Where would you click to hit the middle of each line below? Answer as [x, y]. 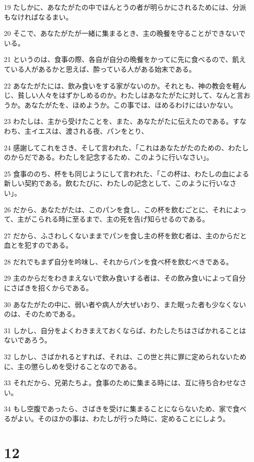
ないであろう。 [28, 340]
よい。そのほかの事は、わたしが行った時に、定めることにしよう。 [124, 418]
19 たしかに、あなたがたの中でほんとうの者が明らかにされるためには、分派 [125, 7]
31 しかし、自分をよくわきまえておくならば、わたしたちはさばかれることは [125, 330]
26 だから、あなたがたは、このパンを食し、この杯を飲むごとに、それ [115, 209]
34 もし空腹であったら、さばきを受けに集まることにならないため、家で [118, 409]
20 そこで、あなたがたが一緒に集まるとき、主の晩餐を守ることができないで [125, 33]
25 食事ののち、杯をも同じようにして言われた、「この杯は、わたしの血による [127, 173]
